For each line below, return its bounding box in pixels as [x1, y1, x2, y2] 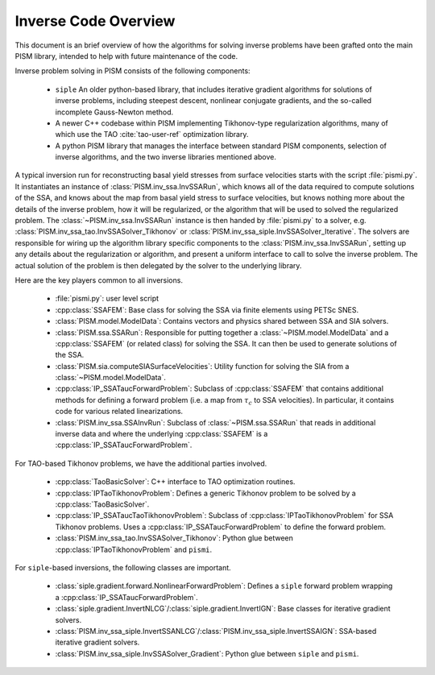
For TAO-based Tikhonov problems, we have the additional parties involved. [14, 458, 267, 468]
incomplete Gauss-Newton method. [55, 107, 174, 117]
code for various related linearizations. [55, 407, 184, 416]
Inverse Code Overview [14, 12, 176, 30]
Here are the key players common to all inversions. [14, 275, 183, 285]
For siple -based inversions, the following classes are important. [14, 562, 231, 572]
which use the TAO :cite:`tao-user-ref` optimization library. [55, 130, 249, 139]
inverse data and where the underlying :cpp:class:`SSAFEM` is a [55, 429, 268, 439]
